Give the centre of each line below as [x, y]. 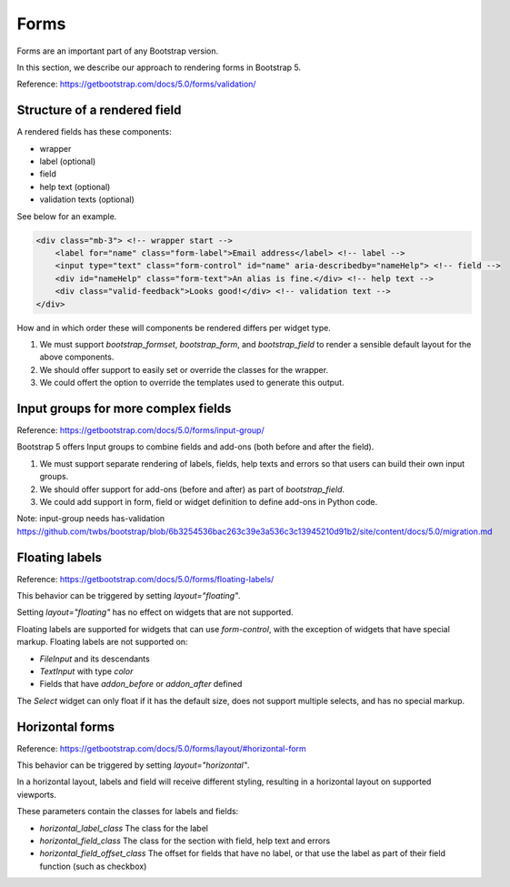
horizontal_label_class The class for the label [124, 828]
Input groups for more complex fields [124, 408]
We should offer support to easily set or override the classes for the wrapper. [184, 369]
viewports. [36, 794]
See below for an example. [67, 216]
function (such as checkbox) [93, 866]
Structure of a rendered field [99, 111]
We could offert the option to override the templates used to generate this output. [192, 383]
